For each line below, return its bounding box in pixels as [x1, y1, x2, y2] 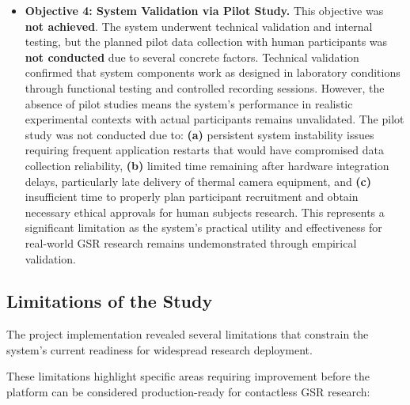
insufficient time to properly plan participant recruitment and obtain [25, 188, 359, 205]
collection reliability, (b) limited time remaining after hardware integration [25, 157, 389, 173]
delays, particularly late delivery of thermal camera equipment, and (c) [25, 172, 372, 189]
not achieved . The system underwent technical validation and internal [25, 17, 373, 34]
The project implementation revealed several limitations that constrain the [6, 326, 369, 343]
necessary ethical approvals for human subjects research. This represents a [25, 203, 385, 220]
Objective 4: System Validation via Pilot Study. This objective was [25, 2, 384, 18]
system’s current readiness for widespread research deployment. [6, 341, 313, 358]
